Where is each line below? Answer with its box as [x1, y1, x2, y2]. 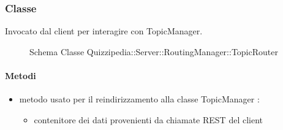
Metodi [5, 69, 36, 82]
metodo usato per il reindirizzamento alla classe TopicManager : [19, 93, 260, 105]
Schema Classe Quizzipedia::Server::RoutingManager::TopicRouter [29, 45, 278, 58]
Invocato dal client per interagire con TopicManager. [5, 25, 203, 37]
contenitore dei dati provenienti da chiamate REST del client [34, 113, 263, 126]
